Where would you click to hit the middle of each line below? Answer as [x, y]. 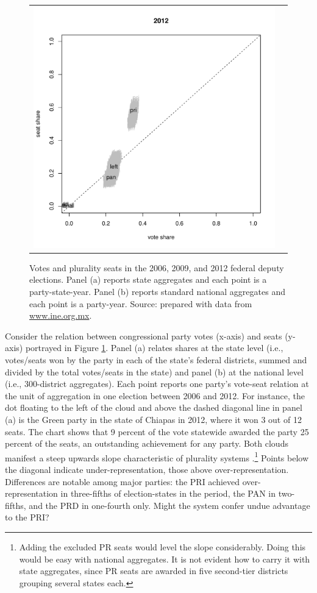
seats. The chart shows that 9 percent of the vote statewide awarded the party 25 [157, 431]
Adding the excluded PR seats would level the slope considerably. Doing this [162, 546]
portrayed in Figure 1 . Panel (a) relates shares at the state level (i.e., [154, 348]
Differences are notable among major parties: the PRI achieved [123, 481]
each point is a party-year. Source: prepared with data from [141, 303]
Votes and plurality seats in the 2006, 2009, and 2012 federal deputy [157, 267]
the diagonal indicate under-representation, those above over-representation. [147, 469]
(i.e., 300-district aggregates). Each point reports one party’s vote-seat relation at [157, 384]
